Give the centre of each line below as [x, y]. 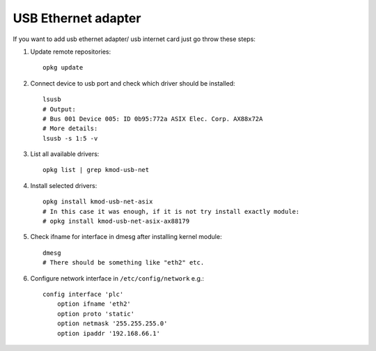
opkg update [63, 68]
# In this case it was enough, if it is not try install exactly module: [171, 211]
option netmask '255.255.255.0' [112, 323]
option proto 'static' [96, 314]
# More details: [70, 128]
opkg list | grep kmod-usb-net [96, 170]
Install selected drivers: [64, 185]
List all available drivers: [65, 154]
